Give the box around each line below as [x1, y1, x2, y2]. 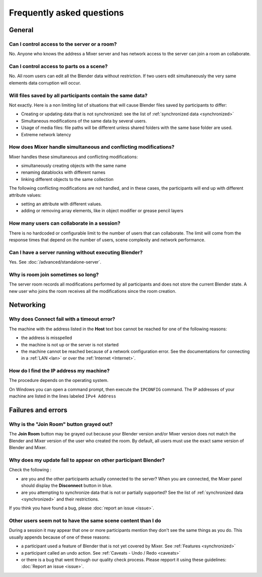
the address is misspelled [21, 335, 72, 341]
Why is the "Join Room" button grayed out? [9, 421, 113, 428]
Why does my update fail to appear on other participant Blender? [9, 456, 165, 463]
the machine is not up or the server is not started [21, 342, 119, 347]
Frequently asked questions [9, 7, 124, 18]
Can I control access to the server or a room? [9, 40, 117, 47]
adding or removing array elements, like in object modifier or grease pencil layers [21, 208, 184, 214]
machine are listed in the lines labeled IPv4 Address [9, 393, 116, 399]
